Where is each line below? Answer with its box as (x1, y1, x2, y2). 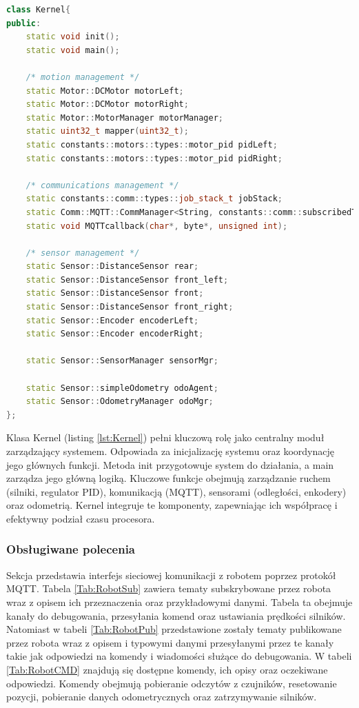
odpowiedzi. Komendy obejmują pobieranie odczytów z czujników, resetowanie (6, 676, 337, 690)
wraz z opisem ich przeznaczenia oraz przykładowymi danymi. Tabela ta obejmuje (6, 594, 353, 609)
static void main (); (25, 45, 120, 55)
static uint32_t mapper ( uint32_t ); (25, 126, 189, 136)
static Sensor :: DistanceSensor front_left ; (25, 274, 229, 285)
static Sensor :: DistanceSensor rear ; (25, 261, 199, 272)
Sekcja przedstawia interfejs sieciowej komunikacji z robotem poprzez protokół (6, 567, 336, 582)
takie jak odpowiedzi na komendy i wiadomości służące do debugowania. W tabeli (6, 649, 352, 663)
